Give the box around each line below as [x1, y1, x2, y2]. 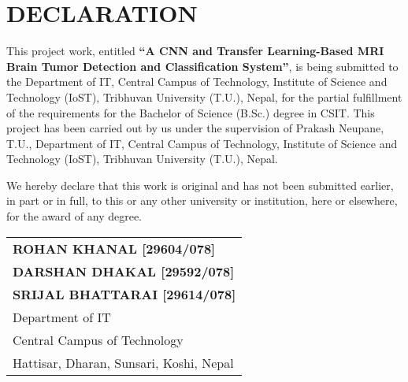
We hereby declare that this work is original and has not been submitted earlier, [6, 176, 394, 193]
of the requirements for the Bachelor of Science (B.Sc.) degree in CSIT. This [6, 104, 375, 121]
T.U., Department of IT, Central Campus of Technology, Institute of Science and [6, 135, 398, 151]
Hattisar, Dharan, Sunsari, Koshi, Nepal [13, 353, 234, 372]
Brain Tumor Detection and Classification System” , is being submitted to [6, 57, 399, 74]
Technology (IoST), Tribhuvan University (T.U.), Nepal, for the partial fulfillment [6, 88, 402, 105]
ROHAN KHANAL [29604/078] [13, 239, 216, 258]
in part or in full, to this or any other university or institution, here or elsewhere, [6, 192, 398, 209]
